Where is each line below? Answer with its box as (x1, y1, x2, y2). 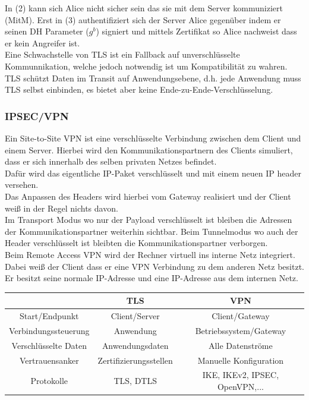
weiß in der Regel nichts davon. (5, 201, 118, 214)
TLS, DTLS (113, 374, 157, 387)
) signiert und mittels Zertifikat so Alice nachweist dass (96, 25, 297, 37)
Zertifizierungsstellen (97, 354, 173, 366)
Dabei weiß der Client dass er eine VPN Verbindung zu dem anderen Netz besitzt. (5, 260, 304, 272)
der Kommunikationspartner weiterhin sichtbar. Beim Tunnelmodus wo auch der (5, 225, 298, 237)
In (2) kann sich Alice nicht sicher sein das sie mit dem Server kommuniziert (5, 2, 283, 14)
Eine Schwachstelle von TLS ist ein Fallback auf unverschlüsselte (5, 48, 240, 61)
